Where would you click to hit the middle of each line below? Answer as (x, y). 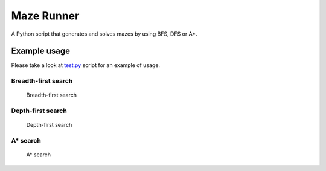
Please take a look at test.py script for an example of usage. (85, 65)
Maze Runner (45, 16)
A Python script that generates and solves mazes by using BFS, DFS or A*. (104, 34)
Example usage (41, 51)
